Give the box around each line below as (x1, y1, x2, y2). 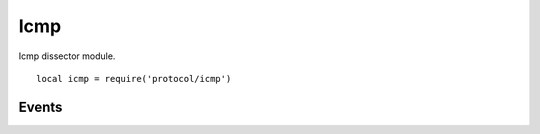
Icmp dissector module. (18, 50, 116, 62)
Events (18, 98, 63, 115)
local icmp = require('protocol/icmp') (36, 73, 232, 84)
